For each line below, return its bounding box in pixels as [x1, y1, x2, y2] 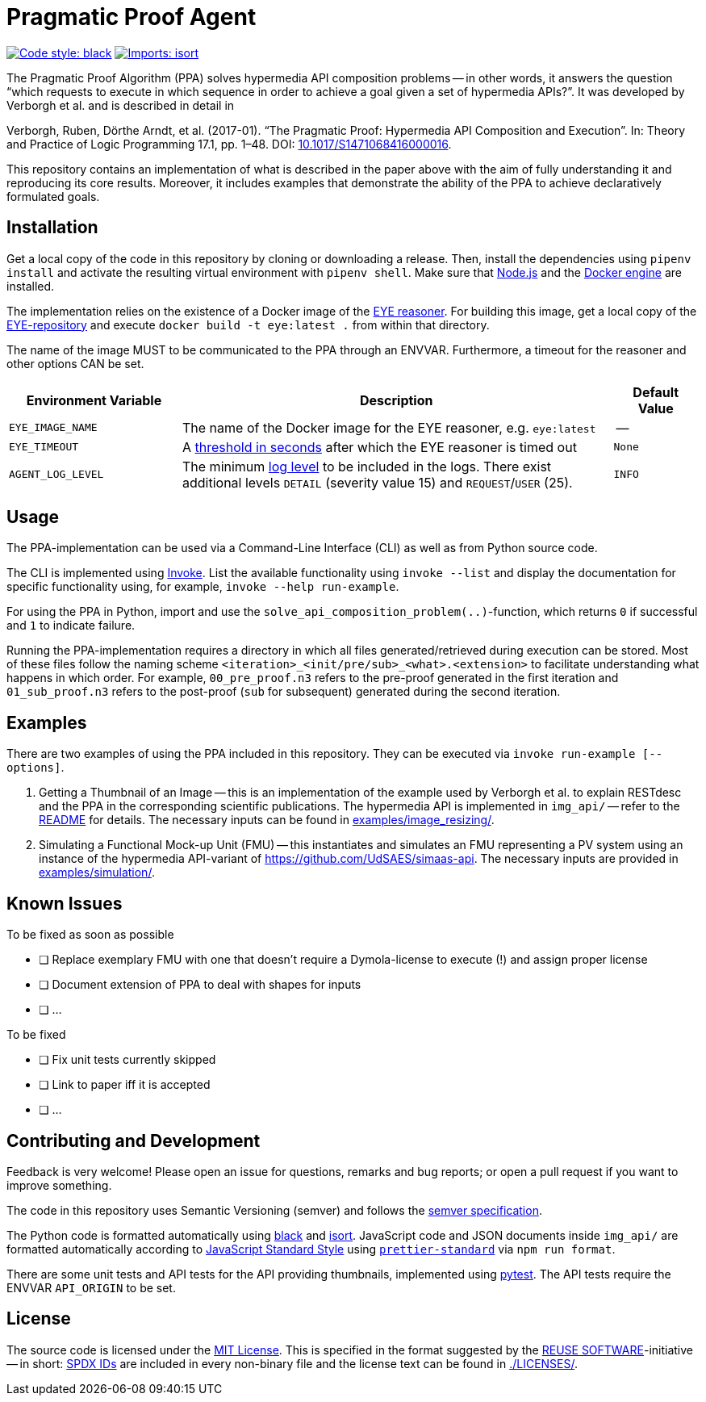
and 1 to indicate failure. [6, 618, 136, 633]
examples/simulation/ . [39, 865, 155, 880]
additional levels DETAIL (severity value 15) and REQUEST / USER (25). [182, 474, 573, 491]
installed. [6, 278, 55, 293]
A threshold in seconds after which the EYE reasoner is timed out [182, 438, 577, 455]
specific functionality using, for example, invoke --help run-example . [6, 580, 399, 594]
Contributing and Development [6, 1130, 261, 1151]
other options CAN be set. [6, 356, 144, 370]
